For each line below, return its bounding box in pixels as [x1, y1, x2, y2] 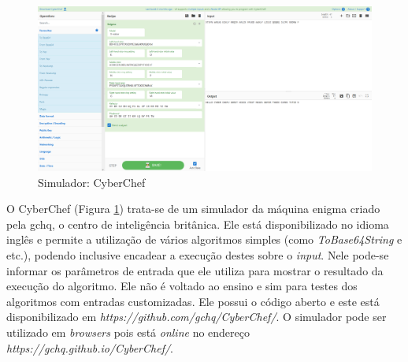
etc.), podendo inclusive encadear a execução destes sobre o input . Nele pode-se [6, 247, 389, 263]
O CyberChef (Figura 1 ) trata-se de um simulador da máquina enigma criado [6, 200, 380, 217]
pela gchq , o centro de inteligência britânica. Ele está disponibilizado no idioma [6, 215, 389, 232]
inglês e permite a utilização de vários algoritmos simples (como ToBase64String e [6, 231, 402, 248]
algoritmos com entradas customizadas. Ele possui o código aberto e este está [6, 293, 380, 309]
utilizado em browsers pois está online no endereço [6, 324, 250, 341]
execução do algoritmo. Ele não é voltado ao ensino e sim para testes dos [6, 278, 358, 294]
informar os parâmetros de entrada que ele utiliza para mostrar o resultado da [6, 262, 384, 278]
